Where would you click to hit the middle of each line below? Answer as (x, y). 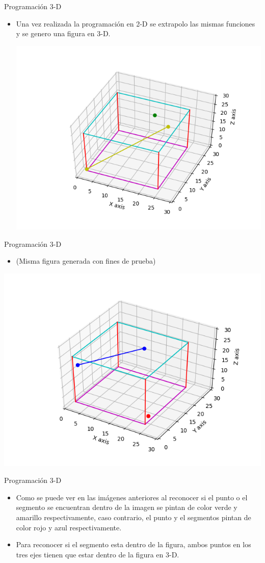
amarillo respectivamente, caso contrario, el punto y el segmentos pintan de (134, 517)
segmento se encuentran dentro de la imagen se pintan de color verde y (127, 507)
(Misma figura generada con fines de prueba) (86, 261)
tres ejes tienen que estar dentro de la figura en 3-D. (98, 554)
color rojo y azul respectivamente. (69, 527)
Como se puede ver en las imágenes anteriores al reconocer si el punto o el (132, 497)
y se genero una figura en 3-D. (63, 33)
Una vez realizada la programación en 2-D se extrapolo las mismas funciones (136, 23)
